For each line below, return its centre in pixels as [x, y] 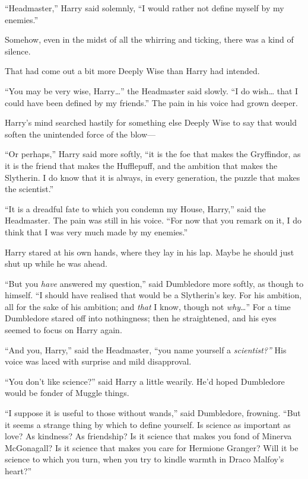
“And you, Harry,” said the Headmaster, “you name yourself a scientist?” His [146, 349]
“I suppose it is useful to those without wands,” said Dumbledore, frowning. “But [153, 413]
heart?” [18, 471]
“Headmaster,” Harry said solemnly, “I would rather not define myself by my [145, 8]
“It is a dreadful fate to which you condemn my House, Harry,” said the [135, 208]
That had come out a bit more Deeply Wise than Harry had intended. [132, 71]
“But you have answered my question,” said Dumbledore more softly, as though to [154, 283]
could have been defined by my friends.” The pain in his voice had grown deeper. [151, 102]
